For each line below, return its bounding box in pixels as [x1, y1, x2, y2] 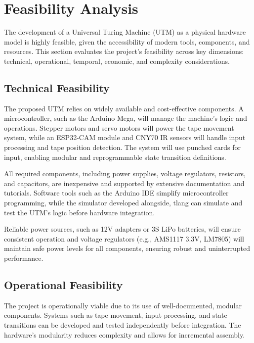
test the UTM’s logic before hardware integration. [4, 207, 155, 217]
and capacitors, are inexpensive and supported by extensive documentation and [4, 178, 245, 188]
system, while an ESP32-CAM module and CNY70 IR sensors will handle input [4, 132, 246, 143]
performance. [4, 253, 43, 263]
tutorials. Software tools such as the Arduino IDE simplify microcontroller [4, 188, 229, 198]
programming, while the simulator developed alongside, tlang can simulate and [4, 197, 243, 208]
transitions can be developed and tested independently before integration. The [4, 320, 241, 330]
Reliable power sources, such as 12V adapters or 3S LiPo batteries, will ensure [4, 224, 241, 234]
